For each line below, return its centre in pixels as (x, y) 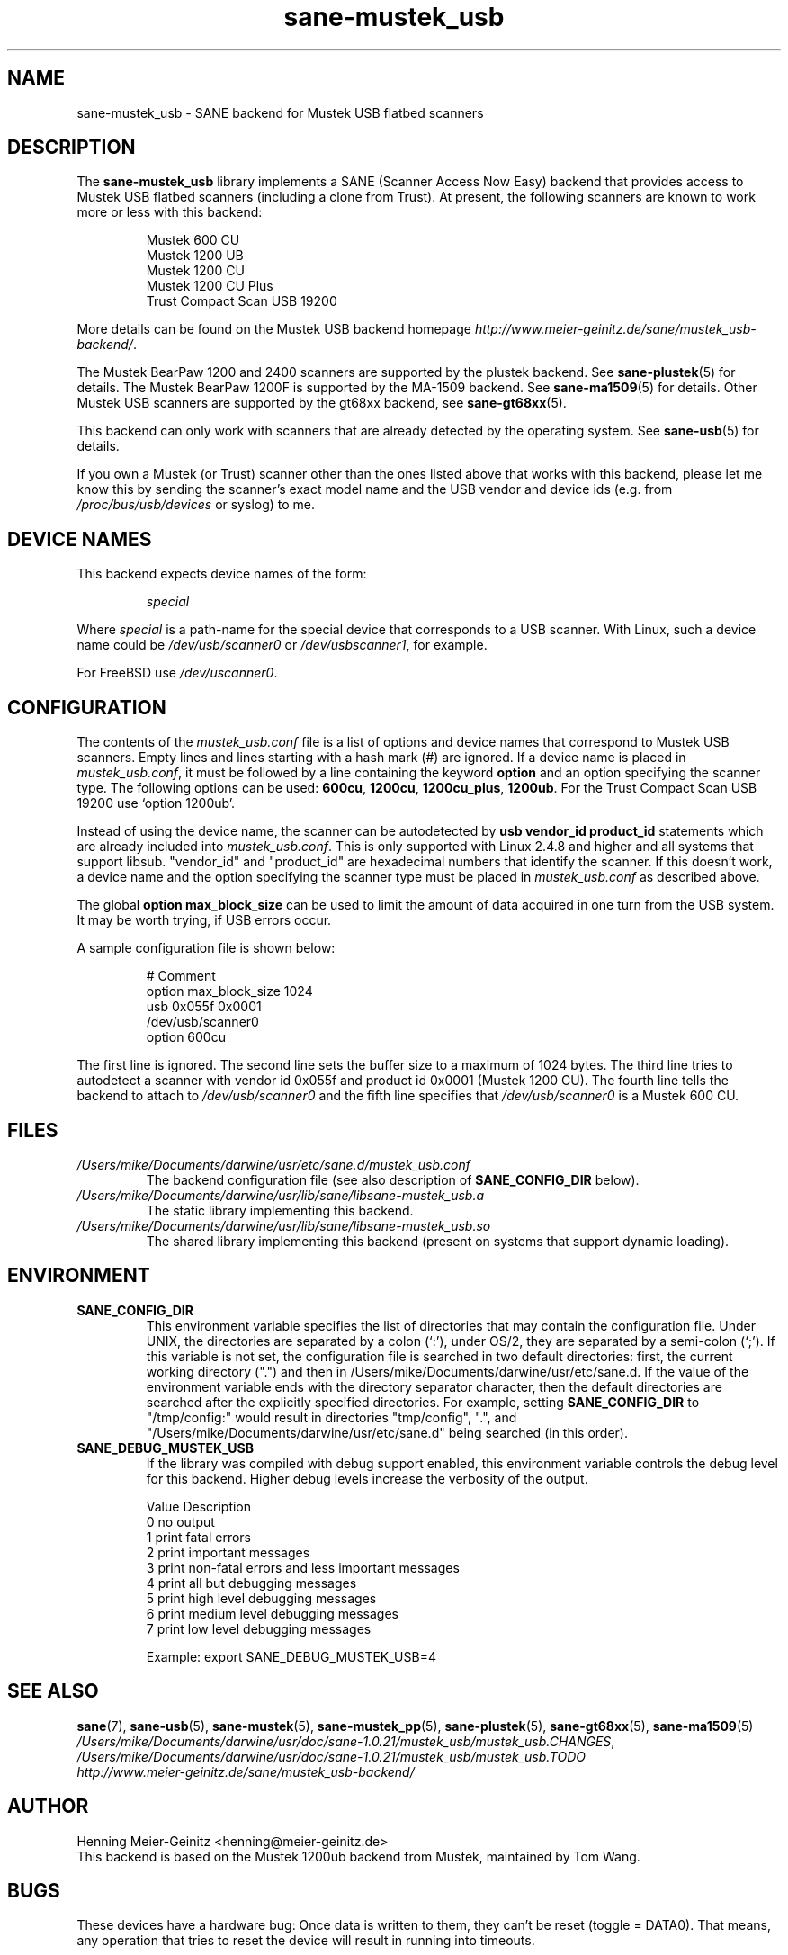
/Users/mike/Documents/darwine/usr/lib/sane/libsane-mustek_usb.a (281, 1195)
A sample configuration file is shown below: (206, 948)
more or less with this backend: (170, 212)
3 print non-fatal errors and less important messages (303, 1567)
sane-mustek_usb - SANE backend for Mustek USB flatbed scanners (280, 112)
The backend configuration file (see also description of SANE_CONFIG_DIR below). (393, 1179)
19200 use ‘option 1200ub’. (156, 803)
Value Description (199, 1506)
